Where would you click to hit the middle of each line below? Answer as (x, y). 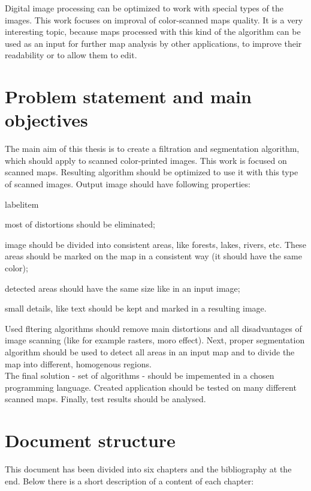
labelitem (22, 204)
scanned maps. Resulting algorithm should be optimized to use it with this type (152, 172)
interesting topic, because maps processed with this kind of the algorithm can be (153, 32)
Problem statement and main (128, 96)
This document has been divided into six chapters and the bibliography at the (148, 469)
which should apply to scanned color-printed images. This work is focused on (146, 160)
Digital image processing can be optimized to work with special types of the (144, 8)
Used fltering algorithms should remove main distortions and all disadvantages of (153, 328)
